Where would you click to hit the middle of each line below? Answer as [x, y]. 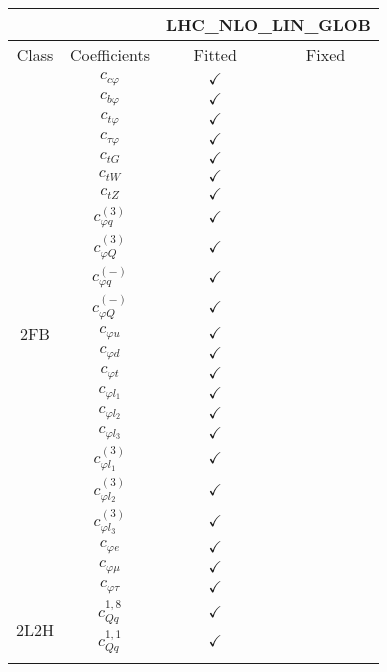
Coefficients [110, 54]
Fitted [215, 54]
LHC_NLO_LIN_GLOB [268, 24]
